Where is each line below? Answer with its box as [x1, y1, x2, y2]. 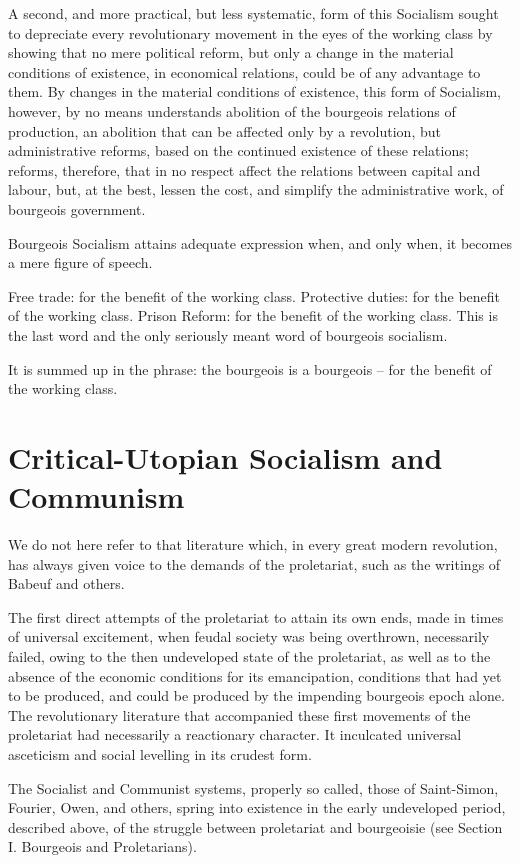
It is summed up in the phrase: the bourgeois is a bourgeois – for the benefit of [8, 358, 492, 379]
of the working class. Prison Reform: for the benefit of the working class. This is [8, 305, 498, 326]
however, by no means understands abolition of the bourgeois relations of [8, 100, 456, 121]
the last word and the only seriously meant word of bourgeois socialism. [8, 324, 448, 345]
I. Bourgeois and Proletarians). [8, 836, 197, 857]
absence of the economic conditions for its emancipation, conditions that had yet [8, 665, 502, 686]
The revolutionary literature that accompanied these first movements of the [8, 704, 471, 725]
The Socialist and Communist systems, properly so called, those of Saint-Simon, [8, 777, 499, 798]
